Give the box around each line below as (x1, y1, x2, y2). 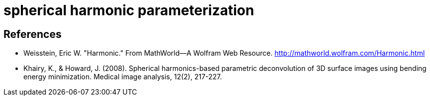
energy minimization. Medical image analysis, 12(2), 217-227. (23, 72, 222, 81)
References (3, 28, 62, 40)
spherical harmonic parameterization (3, 2, 255, 19)
